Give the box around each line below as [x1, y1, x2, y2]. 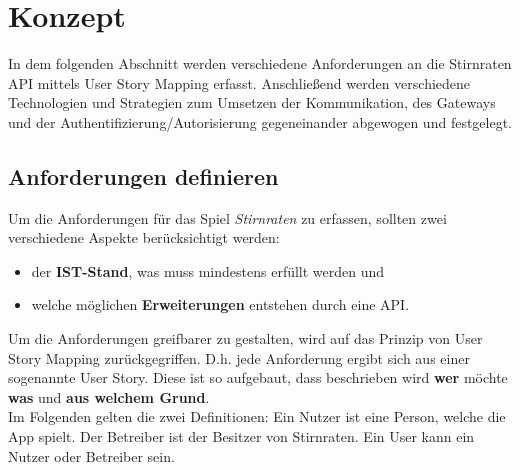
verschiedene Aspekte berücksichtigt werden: [8, 227, 280, 248]
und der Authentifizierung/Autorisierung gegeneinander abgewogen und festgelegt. [8, 111, 513, 132]
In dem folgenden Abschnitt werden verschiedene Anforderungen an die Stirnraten [8, 53, 512, 74]
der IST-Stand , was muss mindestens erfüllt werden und [31, 260, 385, 281]
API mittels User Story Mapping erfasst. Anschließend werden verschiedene [8, 72, 471, 93]
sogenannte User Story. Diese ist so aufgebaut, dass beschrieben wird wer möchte [8, 367, 508, 388]
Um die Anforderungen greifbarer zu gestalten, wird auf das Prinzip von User [8, 328, 483, 349]
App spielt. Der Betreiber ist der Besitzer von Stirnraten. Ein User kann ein [8, 426, 475, 447]
